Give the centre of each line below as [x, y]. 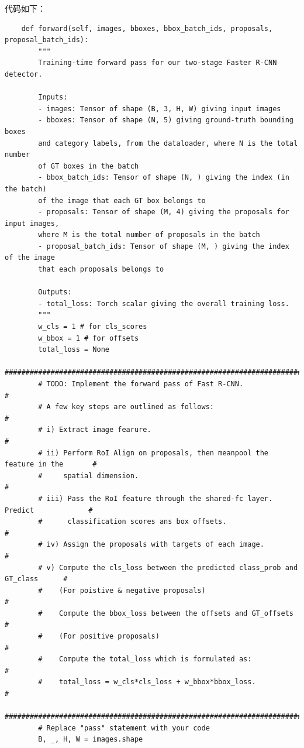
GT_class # [36, 579]
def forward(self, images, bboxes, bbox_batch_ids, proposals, [147, 28]
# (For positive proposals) [99, 637]
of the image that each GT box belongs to [122, 200]
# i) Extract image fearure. [95, 430]
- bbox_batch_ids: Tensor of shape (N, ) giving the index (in [164, 178]
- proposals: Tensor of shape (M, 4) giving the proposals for [164, 212]
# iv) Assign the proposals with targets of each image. [151, 545]
